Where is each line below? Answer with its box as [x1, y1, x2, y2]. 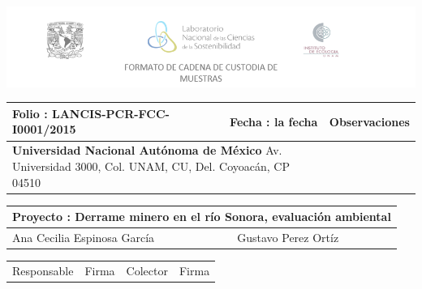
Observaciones [329, 113, 410, 130]
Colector [126, 261, 168, 278]
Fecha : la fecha [230, 113, 318, 130]
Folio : [12, 104, 48, 121]
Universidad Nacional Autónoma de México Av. [12, 142, 282, 159]
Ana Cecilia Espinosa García [12, 228, 155, 245]
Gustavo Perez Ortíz [237, 228, 339, 245]
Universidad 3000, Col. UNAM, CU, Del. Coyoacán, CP [12, 157, 290, 174]
